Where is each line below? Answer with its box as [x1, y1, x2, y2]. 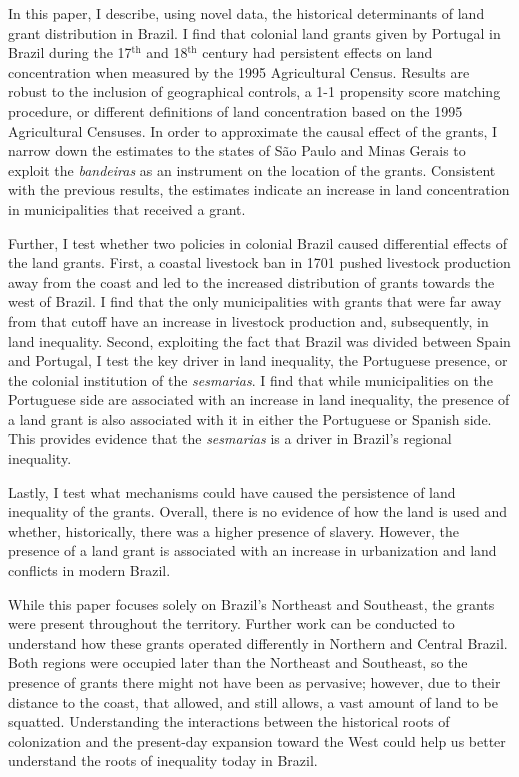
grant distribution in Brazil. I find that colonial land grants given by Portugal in [8, 22, 501, 43]
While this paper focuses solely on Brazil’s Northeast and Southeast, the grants [8, 593, 495, 614]
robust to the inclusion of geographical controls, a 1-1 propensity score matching [8, 81, 501, 102]
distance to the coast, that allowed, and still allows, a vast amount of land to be [8, 691, 498, 712]
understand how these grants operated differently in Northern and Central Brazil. [8, 632, 508, 653]
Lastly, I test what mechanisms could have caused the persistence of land [8, 481, 456, 502]
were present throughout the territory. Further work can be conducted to [8, 613, 455, 634]
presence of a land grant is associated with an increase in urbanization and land [8, 540, 497, 561]
